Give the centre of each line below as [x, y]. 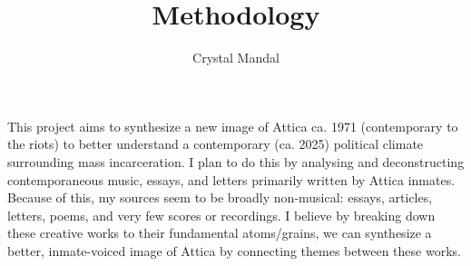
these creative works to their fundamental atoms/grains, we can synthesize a [220, 233]
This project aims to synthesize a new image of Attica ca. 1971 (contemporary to [233, 126]
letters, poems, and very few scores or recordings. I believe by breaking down [221, 215]
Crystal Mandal [236, 58]
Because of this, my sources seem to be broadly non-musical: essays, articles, [220, 197]
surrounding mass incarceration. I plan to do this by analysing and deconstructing [236, 161]
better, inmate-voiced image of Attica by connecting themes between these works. [234, 250]
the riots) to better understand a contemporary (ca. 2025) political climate [216, 144]
